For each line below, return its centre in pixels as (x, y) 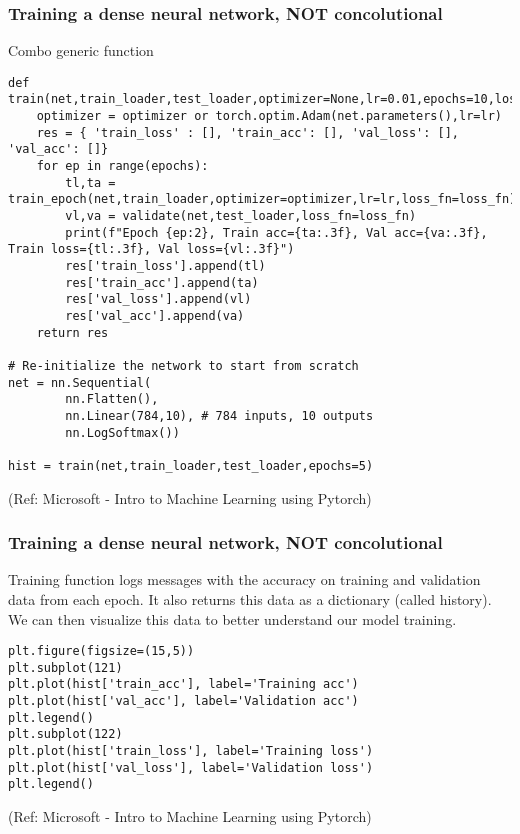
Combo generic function (81, 50)
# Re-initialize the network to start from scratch (183, 365)
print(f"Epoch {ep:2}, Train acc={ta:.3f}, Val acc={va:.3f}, (276, 232)
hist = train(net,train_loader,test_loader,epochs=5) (191, 465)
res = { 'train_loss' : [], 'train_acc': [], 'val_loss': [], (248, 132)
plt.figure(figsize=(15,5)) (101, 651)
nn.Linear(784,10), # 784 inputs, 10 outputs (219, 415)
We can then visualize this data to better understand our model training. (232, 618)
